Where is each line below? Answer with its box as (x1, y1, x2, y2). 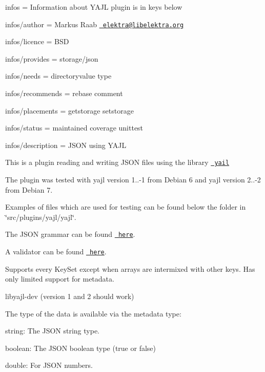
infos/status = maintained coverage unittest (5, 122, 144, 133)
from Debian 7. (5, 184, 53, 195)
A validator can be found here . (5, 246, 107, 257)
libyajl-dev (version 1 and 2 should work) (5, 290, 134, 301)
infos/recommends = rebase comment (5, 88, 123, 99)
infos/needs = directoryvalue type (5, 70, 112, 81)
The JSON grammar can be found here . (5, 229, 135, 239)
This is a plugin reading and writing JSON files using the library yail (5, 157, 230, 168)
